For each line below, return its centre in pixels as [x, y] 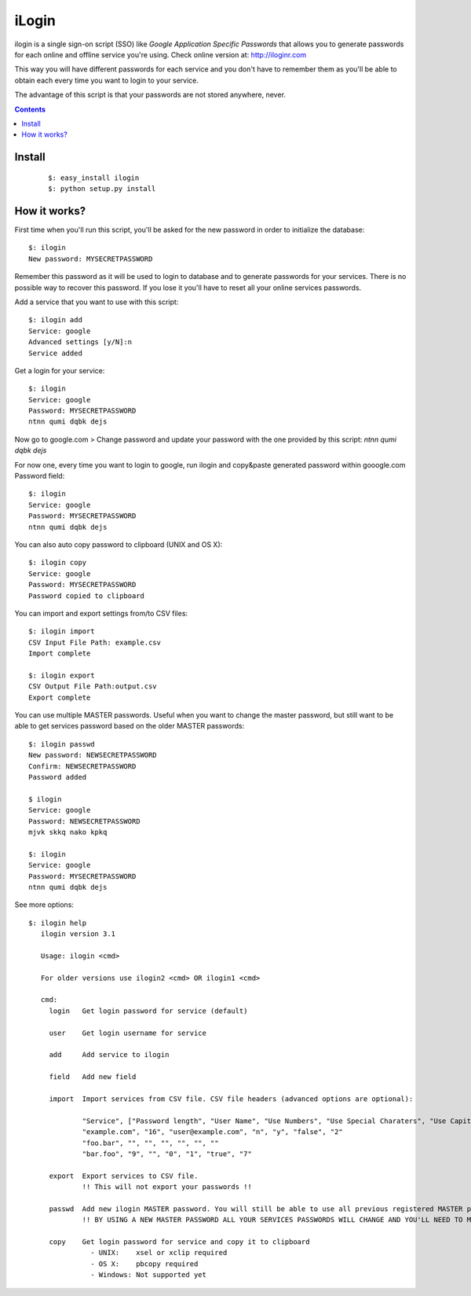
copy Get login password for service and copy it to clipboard [179, 1242]
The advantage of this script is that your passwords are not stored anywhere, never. [150, 95]
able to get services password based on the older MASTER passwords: [130, 726]
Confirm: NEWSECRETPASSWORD [82, 766]
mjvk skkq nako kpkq [68, 832]
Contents [30, 109]
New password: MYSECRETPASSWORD [91, 259]
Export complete [60, 697]
